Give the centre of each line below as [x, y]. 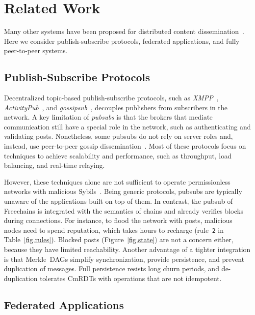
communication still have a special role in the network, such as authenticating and [127, 126]
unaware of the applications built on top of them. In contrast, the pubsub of [118, 201]
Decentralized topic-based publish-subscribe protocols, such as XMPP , [111, 98]
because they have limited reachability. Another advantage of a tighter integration [127, 249]
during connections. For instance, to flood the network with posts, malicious [118, 220]
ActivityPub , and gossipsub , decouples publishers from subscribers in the [116, 107]
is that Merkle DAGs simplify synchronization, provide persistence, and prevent [124, 259]
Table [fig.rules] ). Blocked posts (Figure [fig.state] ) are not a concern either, [119, 239]
